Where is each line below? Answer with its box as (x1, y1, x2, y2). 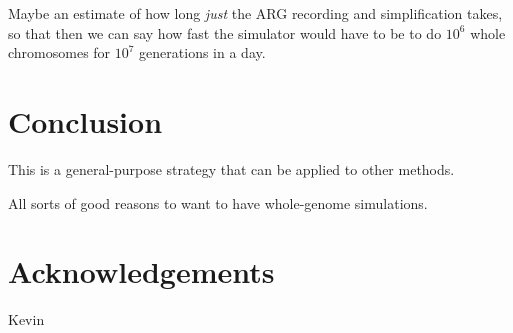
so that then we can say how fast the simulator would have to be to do (8, 22, 442, 43)
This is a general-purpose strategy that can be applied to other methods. (8, 158, 455, 179)
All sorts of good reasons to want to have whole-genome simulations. (8, 192, 428, 213)
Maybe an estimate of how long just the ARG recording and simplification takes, (8, 3, 503, 23)
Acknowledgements (8, 251, 275, 292)
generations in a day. (139, 42, 266, 63)
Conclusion (8, 100, 163, 141)
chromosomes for (8, 42, 111, 63)
